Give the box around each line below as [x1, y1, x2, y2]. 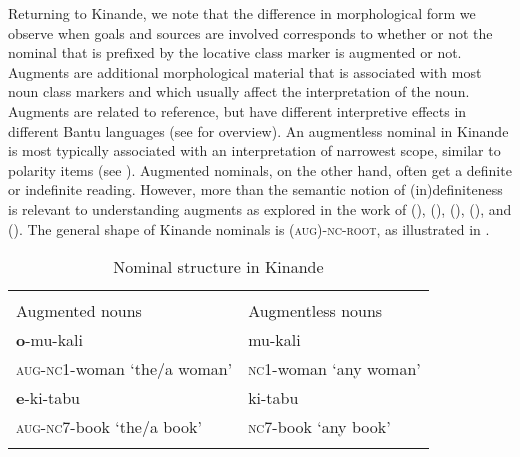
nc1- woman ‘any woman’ [248, 357, 421, 381]
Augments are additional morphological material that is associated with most [8, 61, 482, 82]
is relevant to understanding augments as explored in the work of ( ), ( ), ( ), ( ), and [8, 198, 512, 219]
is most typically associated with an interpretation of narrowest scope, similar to [8, 140, 501, 161]
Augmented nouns [16, 299, 142, 323]
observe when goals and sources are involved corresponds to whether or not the [8, 22, 493, 43]
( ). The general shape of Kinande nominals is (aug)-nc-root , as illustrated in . [8, 218, 490, 239]
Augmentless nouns [248, 299, 383, 323]
